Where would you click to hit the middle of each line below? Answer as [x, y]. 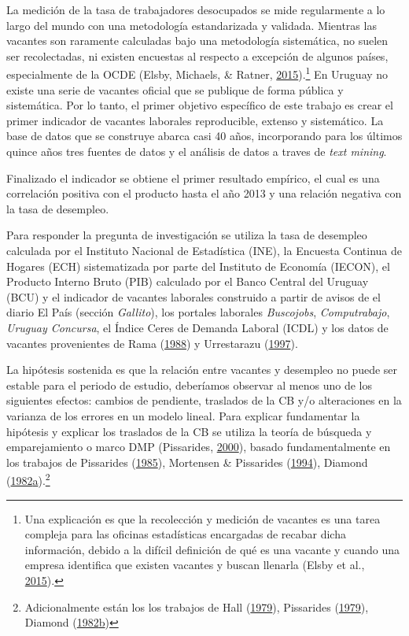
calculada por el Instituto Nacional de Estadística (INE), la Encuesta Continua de [204, 250]
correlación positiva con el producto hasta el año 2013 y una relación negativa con [204, 193]
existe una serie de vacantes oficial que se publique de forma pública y [175, 89]
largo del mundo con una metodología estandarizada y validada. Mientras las [192, 25]
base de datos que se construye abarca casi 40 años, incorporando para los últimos [204, 136]
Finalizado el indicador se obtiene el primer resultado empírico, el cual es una [193, 177]
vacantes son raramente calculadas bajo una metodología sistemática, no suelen [197, 41]
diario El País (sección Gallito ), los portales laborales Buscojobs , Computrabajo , [198, 312]
